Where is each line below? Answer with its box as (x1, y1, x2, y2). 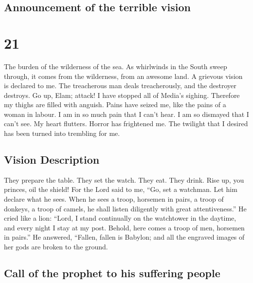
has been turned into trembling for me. (4, 128, 120, 138)
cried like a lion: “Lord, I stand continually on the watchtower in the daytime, (4, 213, 236, 223)
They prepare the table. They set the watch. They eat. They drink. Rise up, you (4, 174, 244, 185)
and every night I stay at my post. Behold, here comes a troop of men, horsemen (4, 222, 245, 232)
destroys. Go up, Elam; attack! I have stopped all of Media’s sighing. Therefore (4, 90, 240, 100)
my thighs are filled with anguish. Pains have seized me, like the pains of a (4, 99, 226, 110)
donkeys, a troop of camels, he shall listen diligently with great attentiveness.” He (4, 203, 247, 213)
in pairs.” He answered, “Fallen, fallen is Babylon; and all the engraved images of (4, 232, 245, 242)
